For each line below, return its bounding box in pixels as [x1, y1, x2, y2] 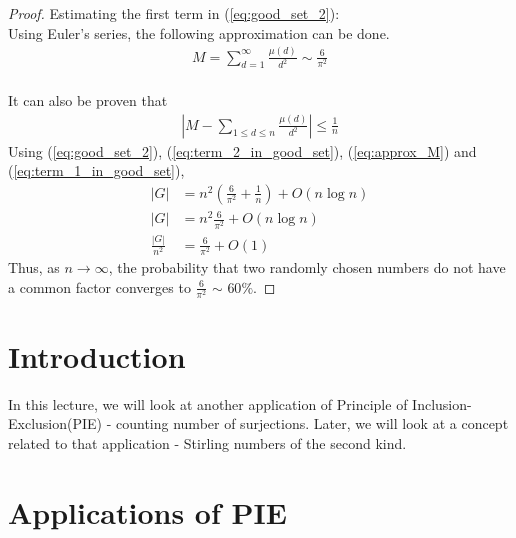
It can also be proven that [8, 90, 168, 110]
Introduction [8, 335, 186, 376]
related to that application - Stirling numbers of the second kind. [8, 433, 407, 454]
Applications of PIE [8, 491, 287, 532]
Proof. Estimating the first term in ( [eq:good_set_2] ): [8, 3, 340, 23]
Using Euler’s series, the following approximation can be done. [8, 22, 390, 43]
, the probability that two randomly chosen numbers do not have [108, 257, 506, 278]
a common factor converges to [8, 276, 191, 297]
